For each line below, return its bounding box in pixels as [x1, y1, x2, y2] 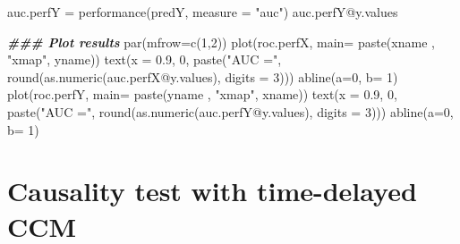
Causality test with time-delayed [7, 172, 417, 209]
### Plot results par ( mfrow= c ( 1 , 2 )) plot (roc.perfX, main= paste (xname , [7, 32, 435, 51]
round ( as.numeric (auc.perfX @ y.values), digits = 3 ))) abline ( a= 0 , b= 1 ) [7, 67, 398, 86]
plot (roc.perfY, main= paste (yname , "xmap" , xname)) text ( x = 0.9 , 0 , [7, 85, 397, 104]
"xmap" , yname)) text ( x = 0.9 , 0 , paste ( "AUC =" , [7, 50, 282, 69]
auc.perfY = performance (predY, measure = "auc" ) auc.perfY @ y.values [7, 3, 398, 21]
